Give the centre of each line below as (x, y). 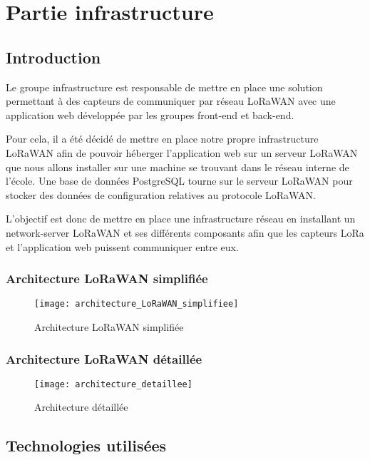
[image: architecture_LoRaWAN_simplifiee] (137, 304)
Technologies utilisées (86, 445)
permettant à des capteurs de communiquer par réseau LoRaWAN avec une (171, 101)
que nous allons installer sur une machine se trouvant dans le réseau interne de (178, 167)
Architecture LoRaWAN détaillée (104, 358)
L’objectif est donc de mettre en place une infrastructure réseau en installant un (181, 219)
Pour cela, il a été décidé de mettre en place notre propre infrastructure (162, 139)
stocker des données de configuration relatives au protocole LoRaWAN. (161, 194)
